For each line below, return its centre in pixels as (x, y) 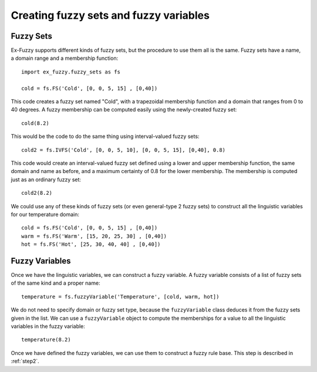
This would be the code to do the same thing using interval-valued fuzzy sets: (105, 136)
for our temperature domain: (45, 214)
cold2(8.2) (37, 193)
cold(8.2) (35, 123)
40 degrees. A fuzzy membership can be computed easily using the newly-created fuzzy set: (124, 110)
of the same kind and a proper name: (55, 283)
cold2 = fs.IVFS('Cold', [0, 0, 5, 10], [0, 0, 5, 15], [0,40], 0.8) (124, 150)
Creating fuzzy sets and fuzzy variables (110, 15)
